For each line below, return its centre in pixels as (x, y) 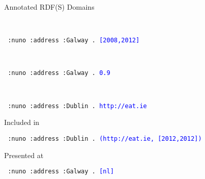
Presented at (24, 155)
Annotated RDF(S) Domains (49, 7)
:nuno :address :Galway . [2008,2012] (74, 41)
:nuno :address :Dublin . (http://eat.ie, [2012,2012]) (105, 138)
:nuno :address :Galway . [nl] (61, 172)
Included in (22, 122)
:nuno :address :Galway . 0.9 (59, 73)
